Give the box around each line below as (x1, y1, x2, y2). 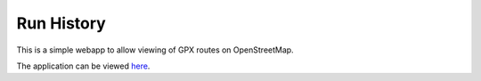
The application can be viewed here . (16, 61, 151, 71)
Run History (16, 13, 106, 33)
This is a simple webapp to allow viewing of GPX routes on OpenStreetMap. (16, 45, 294, 55)
